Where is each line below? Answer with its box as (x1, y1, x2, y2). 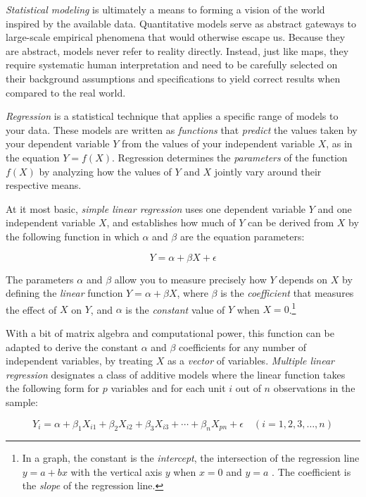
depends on (279, 271, 328, 286)
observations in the (273, 381, 355, 395)
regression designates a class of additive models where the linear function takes (6, 367, 346, 381)
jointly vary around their (214, 164, 322, 178)
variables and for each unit (111, 381, 226, 395)
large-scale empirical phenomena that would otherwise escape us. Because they (6, 30, 346, 44)
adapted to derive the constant (6, 339, 138, 354)
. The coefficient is (272, 464, 351, 479)
